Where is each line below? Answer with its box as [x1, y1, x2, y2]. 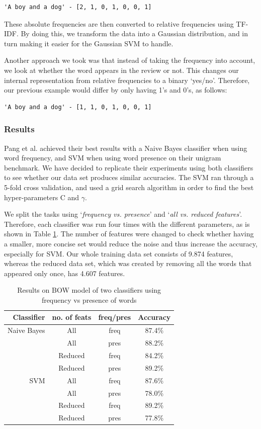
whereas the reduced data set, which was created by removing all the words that [4, 258, 252, 269]
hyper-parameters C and [4, 192, 79, 202]
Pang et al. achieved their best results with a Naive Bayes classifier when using [4, 142, 247, 153]
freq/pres [98, 312, 131, 322]
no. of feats [52, 312, 92, 322]
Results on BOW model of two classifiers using [17, 285, 161, 295]
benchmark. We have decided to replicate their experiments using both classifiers [4, 162, 253, 173]
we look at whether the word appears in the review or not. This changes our [4, 64, 239, 75]
